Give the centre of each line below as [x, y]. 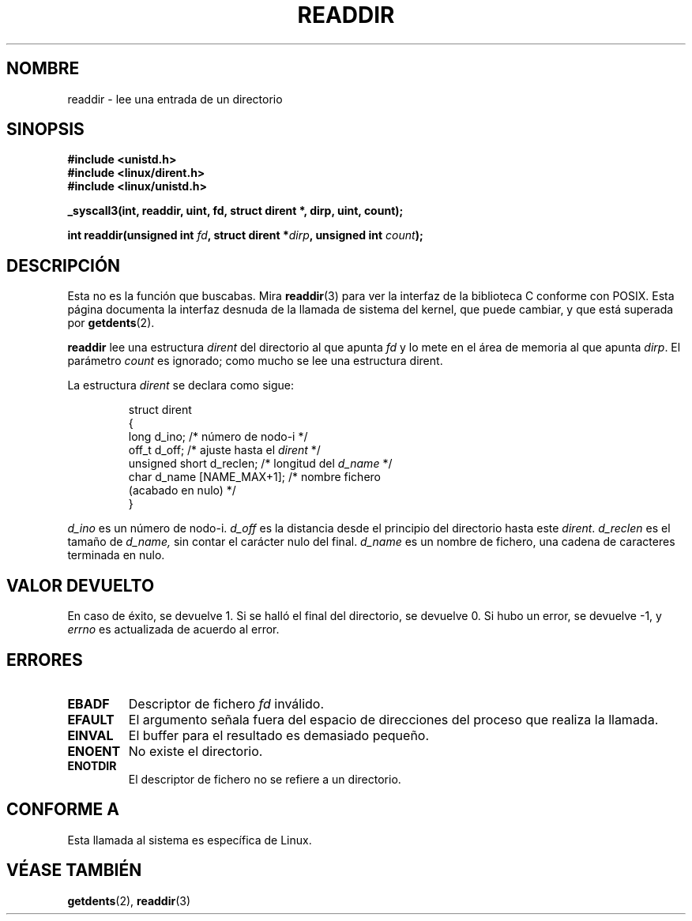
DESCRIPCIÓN [64, 265]
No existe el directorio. [196, 751]
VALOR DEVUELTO [81, 585]
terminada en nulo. [116, 555]
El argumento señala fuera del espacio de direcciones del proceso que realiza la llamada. [393, 719]
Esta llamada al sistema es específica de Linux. [190, 840]
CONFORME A [63, 810]
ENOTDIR [92, 765]
